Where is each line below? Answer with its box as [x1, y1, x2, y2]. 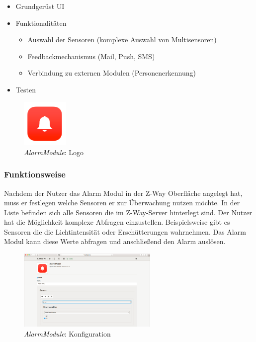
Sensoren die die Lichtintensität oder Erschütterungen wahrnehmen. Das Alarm [4, 226, 246, 237]
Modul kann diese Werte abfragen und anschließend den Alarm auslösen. [4, 236, 226, 247]
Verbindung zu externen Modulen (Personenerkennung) [27, 68, 196, 78]
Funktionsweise [4, 168, 66, 180]
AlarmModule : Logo [24, 147, 84, 157]
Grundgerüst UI [15, 1, 65, 11]
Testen [15, 84, 36, 94]
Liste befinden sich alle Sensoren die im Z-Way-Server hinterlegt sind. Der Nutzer [4, 207, 253, 217]
